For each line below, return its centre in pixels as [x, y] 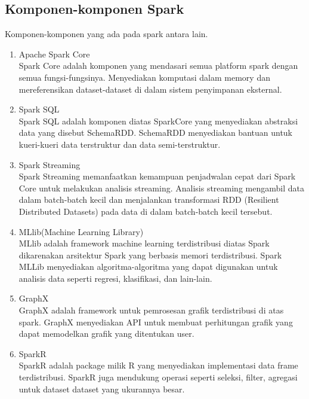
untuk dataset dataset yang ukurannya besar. [102, 389]
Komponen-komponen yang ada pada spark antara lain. [106, 34]
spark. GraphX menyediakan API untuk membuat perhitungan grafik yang [156, 322]
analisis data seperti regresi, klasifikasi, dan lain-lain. [115, 278]
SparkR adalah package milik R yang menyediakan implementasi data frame [158, 365]
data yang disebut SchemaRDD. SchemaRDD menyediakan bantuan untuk [156, 133]
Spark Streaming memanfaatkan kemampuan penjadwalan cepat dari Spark [157, 176]
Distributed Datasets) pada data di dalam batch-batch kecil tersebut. [146, 211]
